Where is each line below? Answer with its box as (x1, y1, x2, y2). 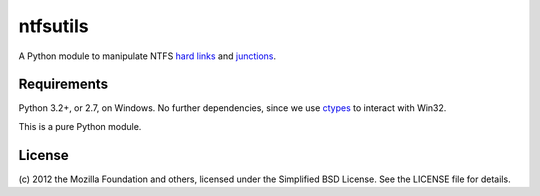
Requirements (18, 76, 109, 93)
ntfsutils (18, 15, 89, 37)
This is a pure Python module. (18, 120, 142, 132)
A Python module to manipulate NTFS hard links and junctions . (18, 50, 277, 62)
